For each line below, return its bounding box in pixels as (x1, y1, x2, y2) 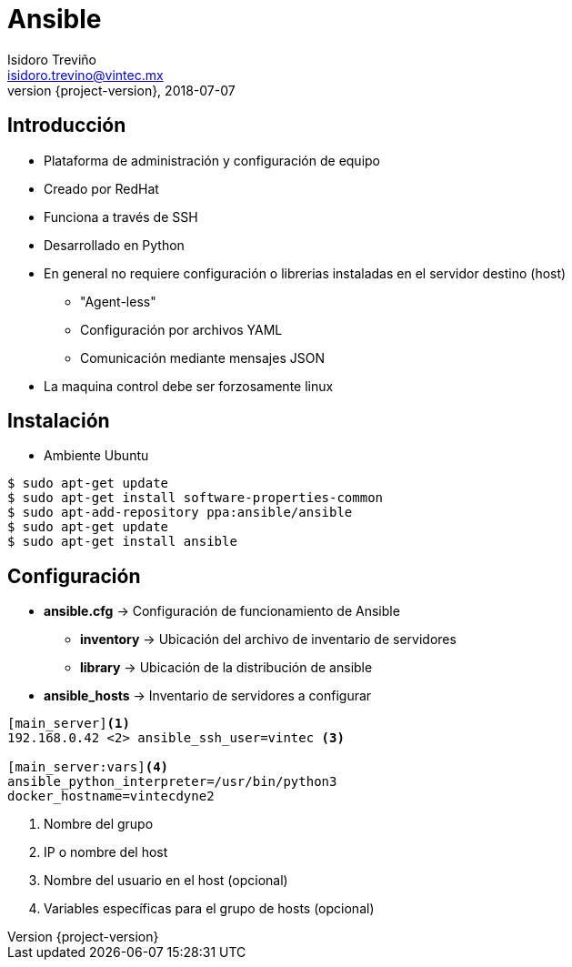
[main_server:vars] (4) (7, 760, 169, 775)
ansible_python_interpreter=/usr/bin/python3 (7, 774, 337, 790)
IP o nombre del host (44, 844, 168, 861)
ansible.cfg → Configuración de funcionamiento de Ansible (44, 603, 400, 619)
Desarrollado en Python (44, 237, 185, 253)
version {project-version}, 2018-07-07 (7, 82, 236, 98)
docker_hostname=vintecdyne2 (7, 789, 215, 804)
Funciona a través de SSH (44, 208, 198, 225)
